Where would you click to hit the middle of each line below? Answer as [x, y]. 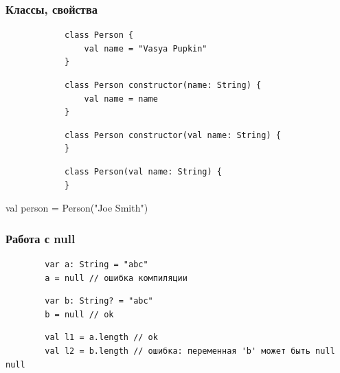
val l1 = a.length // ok [101, 338]
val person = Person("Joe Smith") [77, 208]
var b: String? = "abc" [99, 301]
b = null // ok [79, 314]
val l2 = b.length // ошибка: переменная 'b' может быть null [190, 351]
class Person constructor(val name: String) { [172, 135]
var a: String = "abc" [97, 264]
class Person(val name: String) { [143, 171]
